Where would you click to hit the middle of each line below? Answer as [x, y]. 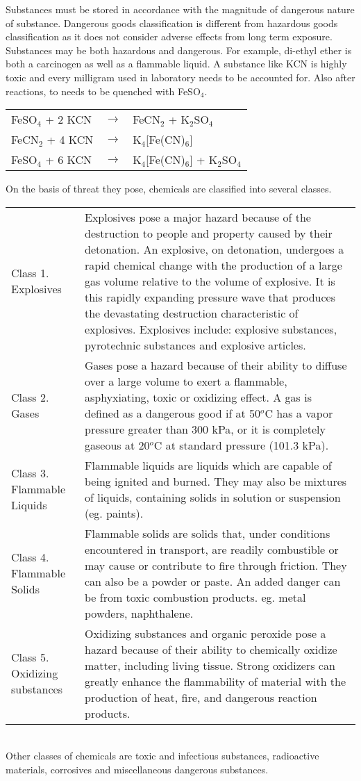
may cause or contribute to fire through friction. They [216, 565]
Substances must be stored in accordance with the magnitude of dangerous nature [180, 9]
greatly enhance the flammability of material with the [215, 681]
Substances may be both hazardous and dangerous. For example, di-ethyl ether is [179, 50]
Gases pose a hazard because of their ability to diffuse [216, 365]
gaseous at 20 [117, 445]
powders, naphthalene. [139, 613]
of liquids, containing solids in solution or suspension [212, 497]
